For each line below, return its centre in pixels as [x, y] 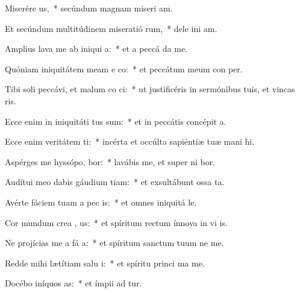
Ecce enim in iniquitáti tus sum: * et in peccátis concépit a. [116, 121]
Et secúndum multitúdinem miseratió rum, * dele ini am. [111, 28]
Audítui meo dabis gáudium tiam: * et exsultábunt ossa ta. [115, 182]
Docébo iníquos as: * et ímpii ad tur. [73, 283]
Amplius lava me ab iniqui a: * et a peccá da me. [96, 49]
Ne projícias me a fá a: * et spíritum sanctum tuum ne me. [114, 243]
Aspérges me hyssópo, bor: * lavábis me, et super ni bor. [110, 161]
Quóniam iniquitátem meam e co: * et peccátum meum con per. [124, 68]
